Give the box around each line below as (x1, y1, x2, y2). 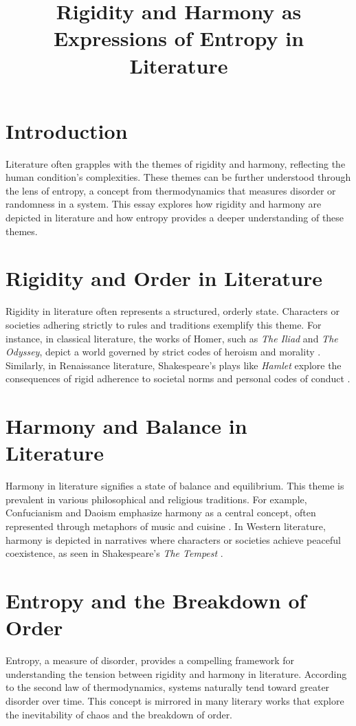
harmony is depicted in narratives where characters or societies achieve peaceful (5, 532, 341, 547)
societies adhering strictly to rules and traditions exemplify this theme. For (5, 317, 322, 331)
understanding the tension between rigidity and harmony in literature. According (5, 666, 347, 681)
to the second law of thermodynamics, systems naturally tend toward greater (5, 680, 330, 694)
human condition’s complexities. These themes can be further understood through (5, 170, 351, 184)
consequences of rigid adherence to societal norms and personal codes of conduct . (5, 371, 351, 386)
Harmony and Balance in (5, 412, 247, 440)
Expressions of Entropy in (53, 24, 304, 52)
